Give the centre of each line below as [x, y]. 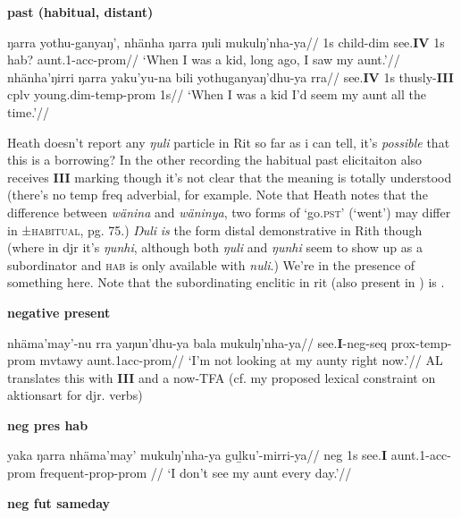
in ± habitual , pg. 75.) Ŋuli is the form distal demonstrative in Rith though [215, 229]
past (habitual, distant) [80, 12]
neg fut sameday [59, 502]
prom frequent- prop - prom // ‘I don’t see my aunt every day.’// [180, 473]
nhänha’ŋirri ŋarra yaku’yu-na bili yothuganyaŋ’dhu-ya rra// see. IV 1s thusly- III [230, 76]
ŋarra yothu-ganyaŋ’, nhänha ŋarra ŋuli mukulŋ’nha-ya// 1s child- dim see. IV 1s [226, 42]
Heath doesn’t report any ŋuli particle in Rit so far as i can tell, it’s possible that [229, 142]
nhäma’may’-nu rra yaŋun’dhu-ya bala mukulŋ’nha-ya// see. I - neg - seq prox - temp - [230, 342]
